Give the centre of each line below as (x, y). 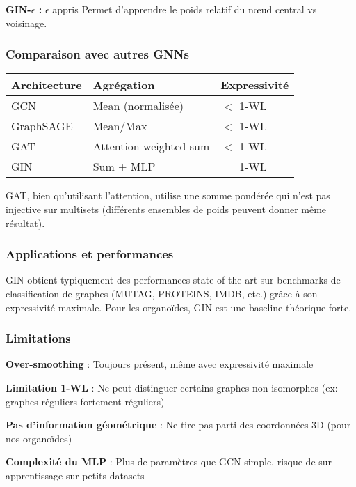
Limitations (38, 338)
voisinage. (26, 23)
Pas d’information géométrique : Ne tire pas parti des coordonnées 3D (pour (178, 425)
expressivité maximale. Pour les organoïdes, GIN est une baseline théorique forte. (179, 307)
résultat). (25, 223)
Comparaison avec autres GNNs (97, 54)
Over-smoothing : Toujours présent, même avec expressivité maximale (160, 364)
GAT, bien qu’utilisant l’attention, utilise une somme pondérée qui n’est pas (168, 195)
